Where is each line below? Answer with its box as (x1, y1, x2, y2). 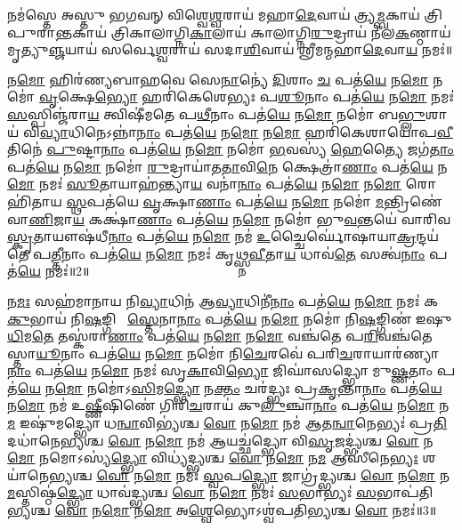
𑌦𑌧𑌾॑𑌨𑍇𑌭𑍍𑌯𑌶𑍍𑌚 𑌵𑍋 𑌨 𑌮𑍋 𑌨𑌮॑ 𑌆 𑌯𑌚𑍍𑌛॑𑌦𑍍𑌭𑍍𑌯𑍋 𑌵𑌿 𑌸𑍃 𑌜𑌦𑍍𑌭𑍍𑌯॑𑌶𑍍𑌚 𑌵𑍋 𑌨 (7, 430, 434, 449)
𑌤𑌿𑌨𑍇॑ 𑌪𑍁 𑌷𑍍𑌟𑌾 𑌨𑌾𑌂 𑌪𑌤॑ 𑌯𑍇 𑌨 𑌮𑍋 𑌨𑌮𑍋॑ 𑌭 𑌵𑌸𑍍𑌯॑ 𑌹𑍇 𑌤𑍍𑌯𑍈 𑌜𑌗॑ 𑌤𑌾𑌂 (7, 140, 454, 158)
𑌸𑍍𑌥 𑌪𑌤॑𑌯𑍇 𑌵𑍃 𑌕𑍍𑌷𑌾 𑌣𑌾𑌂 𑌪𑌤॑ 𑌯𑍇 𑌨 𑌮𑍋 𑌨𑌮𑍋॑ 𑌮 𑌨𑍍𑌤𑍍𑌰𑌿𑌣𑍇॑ (66, 191, 442, 210)
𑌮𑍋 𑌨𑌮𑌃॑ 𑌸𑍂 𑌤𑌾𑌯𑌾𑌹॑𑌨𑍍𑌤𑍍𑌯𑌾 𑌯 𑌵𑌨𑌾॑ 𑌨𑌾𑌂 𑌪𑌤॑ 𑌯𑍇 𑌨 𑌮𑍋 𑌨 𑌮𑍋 (7, 174, 401, 193)
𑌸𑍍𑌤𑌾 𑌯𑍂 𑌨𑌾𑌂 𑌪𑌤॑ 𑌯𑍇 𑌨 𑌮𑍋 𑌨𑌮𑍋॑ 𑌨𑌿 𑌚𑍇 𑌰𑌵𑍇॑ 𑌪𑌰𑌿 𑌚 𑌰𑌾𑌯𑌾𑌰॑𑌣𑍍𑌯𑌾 (7, 343, 439, 362)
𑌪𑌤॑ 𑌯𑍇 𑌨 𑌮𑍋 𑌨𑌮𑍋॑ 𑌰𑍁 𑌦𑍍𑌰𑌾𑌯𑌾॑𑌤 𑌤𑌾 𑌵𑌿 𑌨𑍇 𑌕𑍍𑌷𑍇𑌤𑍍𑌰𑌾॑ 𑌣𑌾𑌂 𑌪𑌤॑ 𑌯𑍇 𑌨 (7, 157, 448, 175)
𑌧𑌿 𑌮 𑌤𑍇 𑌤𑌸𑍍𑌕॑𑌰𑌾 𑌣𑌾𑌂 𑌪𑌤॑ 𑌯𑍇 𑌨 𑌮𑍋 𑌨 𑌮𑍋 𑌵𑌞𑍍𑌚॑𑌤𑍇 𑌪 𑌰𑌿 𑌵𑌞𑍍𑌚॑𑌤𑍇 (7, 326, 433, 345)
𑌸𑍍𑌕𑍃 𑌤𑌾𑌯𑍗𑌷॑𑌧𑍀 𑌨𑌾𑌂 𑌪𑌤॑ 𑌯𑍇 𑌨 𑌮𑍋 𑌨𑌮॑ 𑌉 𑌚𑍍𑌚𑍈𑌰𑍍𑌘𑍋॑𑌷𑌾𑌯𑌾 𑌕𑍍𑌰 (7, 227, 417, 245)
